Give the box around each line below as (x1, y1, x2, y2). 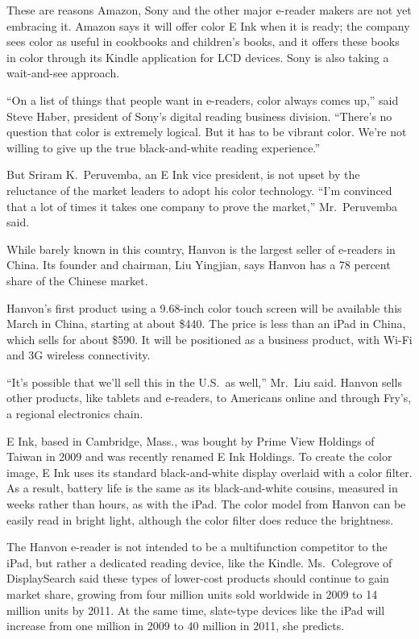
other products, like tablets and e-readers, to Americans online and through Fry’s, (6, 389, 412, 406)
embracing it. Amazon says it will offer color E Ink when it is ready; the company (6, 17, 410, 34)
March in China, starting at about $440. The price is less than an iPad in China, (6, 315, 406, 332)
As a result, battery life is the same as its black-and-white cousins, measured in (6, 479, 398, 496)
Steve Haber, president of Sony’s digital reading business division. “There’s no (6, 107, 392, 124)
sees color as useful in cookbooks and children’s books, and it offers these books (6, 33, 400, 50)
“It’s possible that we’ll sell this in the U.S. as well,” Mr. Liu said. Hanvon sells (6, 373, 402, 390)
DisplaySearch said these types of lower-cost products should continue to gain (6, 570, 389, 587)
